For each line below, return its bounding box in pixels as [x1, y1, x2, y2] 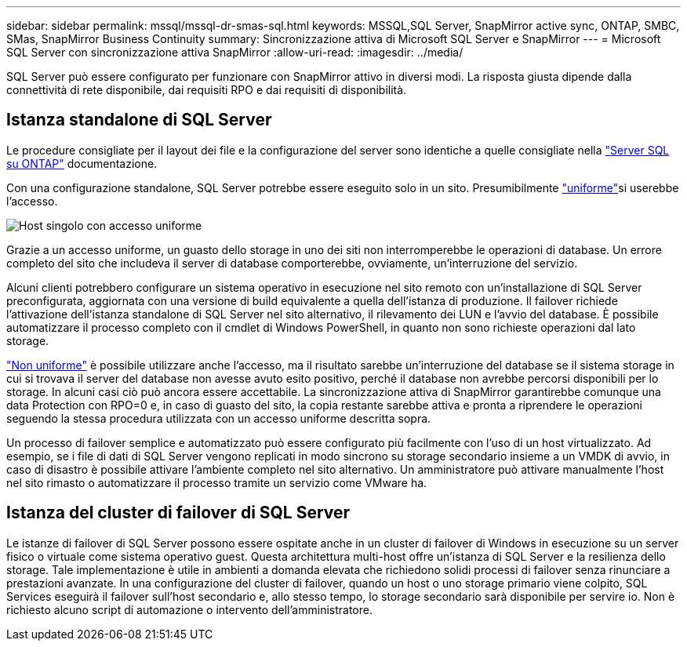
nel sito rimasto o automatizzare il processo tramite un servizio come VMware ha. [6, 475, 427, 489]
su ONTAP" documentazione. [6, 156, 158, 170]
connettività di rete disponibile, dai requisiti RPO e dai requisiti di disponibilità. [6, 83, 407, 96]
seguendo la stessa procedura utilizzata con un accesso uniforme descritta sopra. [6, 411, 431, 425]
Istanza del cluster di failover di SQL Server [6, 503, 351, 523]
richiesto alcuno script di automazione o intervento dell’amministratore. [6, 602, 373, 616]
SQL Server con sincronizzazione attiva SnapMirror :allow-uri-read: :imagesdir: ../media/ [6, 45, 463, 59]
